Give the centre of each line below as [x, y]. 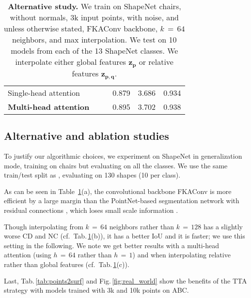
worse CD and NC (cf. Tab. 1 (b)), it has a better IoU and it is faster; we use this [125, 236]
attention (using [28, 255]
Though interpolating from [44, 226]
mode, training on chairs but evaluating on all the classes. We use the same [116, 165]
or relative [156, 62]
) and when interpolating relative [181, 255]
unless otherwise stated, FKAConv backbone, [81, 28]
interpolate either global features [71, 62]
